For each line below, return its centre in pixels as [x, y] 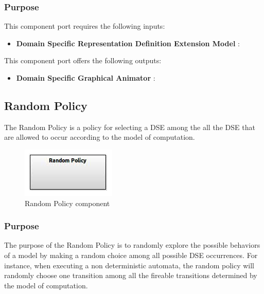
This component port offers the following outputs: [83, 60]
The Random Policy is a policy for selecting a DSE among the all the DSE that [130, 127]
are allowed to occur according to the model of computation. [100, 137]
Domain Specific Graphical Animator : [86, 78]
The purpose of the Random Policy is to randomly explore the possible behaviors [132, 245]
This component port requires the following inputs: [85, 26]
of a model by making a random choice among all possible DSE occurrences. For [131, 255]
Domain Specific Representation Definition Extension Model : [128, 43]
